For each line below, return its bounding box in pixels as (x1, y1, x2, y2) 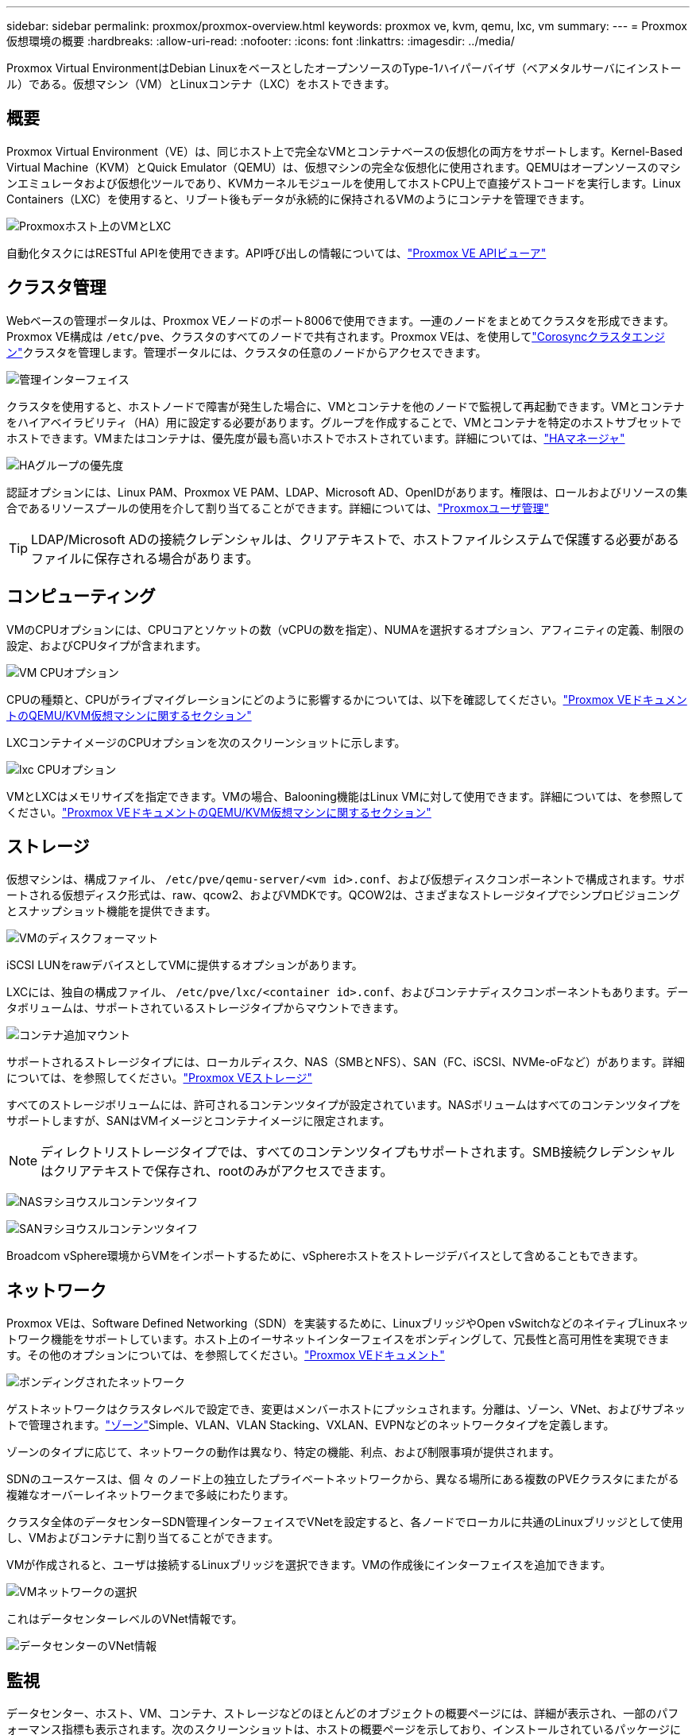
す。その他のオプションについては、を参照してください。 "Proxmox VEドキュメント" (6, 1348, 445, 1362)
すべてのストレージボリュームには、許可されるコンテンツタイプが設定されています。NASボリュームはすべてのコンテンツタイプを (6, 1098, 682, 1112)
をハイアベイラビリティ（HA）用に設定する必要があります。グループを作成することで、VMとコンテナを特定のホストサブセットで (6, 415, 682, 429)
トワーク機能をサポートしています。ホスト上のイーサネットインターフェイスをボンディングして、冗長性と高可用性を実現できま (6, 1332, 670, 1347)
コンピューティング (6, 586, 156, 607)
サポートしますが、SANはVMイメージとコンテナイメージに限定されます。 (6, 1114, 391, 1128)
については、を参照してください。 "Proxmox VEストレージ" (6, 1071, 312, 1085)
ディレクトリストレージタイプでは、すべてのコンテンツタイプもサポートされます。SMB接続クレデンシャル (41, 1144, 675, 1161)
